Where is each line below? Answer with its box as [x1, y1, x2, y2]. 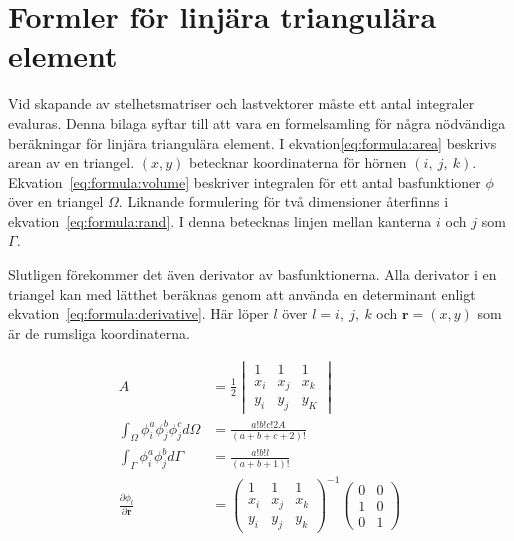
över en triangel [8, 191, 104, 212]
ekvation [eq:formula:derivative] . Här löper [8, 303, 269, 324]
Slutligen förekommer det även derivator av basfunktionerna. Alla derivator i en [8, 264, 497, 285]
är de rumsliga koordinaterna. [8, 322, 190, 343]
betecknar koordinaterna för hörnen [189, 152, 407, 173]
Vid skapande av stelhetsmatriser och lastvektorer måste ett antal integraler [8, 93, 475, 114]
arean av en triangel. [8, 152, 135, 173]
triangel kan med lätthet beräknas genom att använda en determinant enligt [8, 283, 476, 304]
